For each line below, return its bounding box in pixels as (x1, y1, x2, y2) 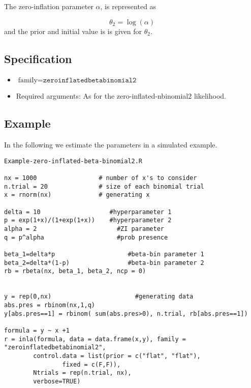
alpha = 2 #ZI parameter (4, 225, 164, 233)
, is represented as (100, 1, 156, 11)
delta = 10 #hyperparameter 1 (4, 208, 172, 216)
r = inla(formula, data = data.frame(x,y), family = (4, 335, 186, 343)
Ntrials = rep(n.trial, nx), (33, 369, 132, 377)
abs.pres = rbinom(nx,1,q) (4, 301, 95, 309)
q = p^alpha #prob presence (4, 233, 168, 241)
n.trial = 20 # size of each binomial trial (4, 183, 204, 190)
